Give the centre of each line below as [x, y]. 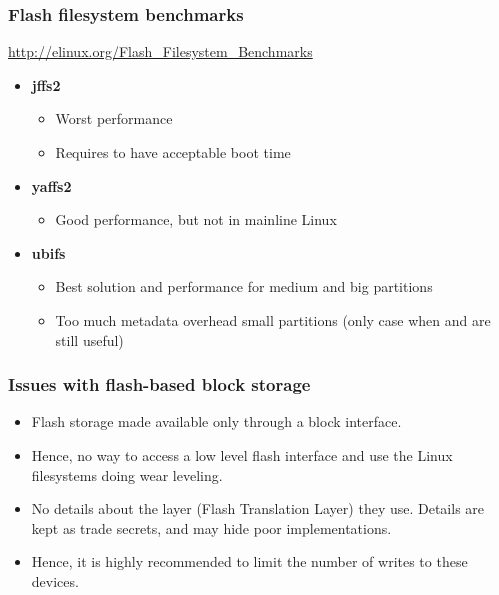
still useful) [89, 339]
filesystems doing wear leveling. [127, 474]
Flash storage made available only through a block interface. [216, 421]
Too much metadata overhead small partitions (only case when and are [273, 319]
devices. [55, 580]
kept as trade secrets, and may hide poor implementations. [211, 527]
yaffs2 [51, 185]
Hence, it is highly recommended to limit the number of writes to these [249, 561]
